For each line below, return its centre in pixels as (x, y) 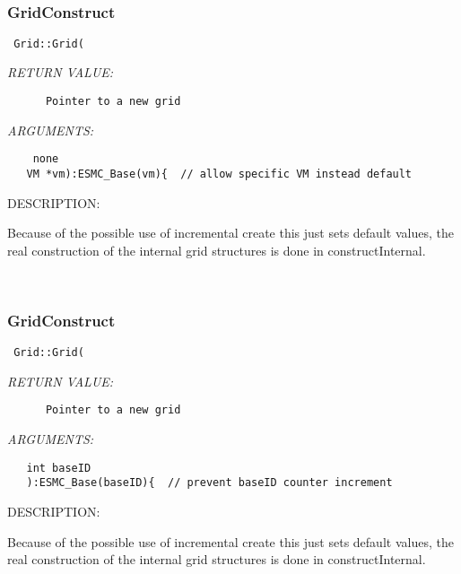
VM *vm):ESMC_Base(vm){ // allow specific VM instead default (219, 174)
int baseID (59, 468)
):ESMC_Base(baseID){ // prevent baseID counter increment (209, 483)
